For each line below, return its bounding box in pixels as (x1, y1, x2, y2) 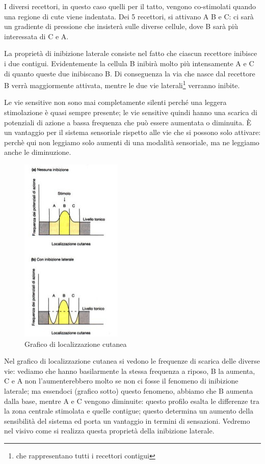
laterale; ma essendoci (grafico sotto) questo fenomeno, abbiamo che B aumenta (4, 385, 253, 396)
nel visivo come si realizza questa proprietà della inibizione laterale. (4, 425, 215, 436)
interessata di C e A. (4, 31, 69, 41)
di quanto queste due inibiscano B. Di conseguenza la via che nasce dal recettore (4, 68, 255, 78)
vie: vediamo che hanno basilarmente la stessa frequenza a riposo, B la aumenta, (4, 365, 255, 376)
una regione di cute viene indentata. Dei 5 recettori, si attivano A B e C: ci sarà (4, 11, 254, 21)
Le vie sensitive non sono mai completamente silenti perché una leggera (4, 97, 227, 107)
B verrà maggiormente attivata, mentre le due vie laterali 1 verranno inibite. (4, 78, 240, 90)
